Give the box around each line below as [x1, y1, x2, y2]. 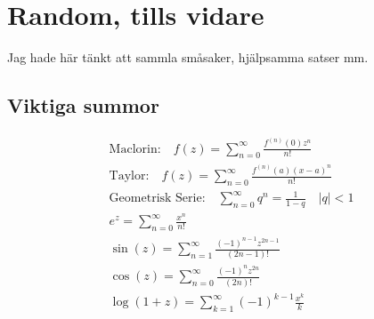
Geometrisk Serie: [109, 192, 206, 205]
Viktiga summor [7, 92, 159, 119]
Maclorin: [109, 142, 161, 156]
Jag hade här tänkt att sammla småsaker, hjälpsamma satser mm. [7, 48, 369, 67]
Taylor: [109, 170, 150, 183]
